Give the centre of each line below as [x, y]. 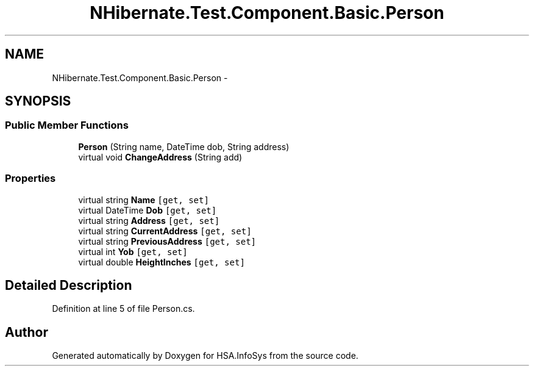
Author [27, 332]
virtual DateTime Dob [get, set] [148, 210]
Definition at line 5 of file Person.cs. [123, 309]
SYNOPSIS [38, 101]
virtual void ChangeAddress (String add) [160, 157]
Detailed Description [69, 285]
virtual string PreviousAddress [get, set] [167, 241]
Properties [30, 178]
